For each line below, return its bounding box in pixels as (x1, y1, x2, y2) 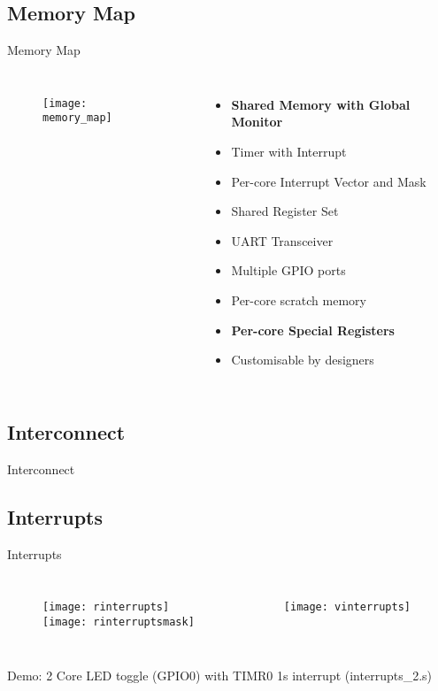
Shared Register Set (231, 202, 339, 220)
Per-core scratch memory (231, 290, 366, 309)
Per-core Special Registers (231, 320, 395, 339)
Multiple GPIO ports (231, 261, 346, 280)
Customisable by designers (231, 350, 374, 369)
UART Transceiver (231, 231, 334, 250)
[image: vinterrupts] (283, 601, 411, 614)
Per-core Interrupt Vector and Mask (231, 172, 426, 190)
